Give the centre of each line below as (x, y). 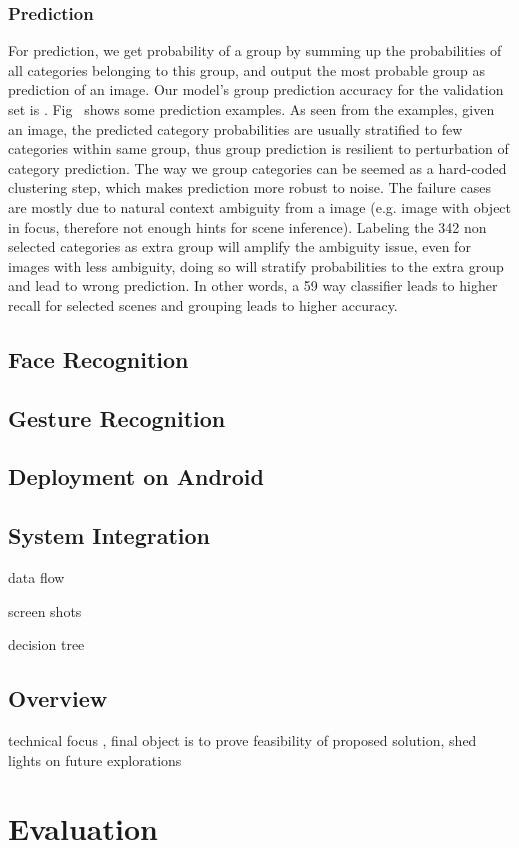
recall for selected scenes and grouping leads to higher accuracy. (203, 304)
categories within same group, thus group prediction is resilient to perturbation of (258, 148)
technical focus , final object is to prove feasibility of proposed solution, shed (242, 740)
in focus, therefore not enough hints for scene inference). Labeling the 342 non (247, 226)
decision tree (46, 644)
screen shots (45, 610)
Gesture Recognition (117, 417)
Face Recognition (98, 358)
